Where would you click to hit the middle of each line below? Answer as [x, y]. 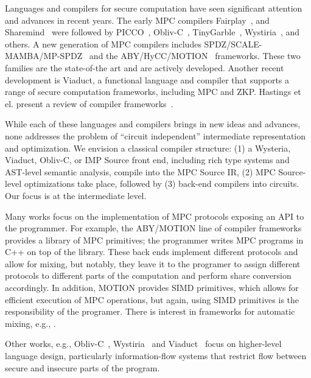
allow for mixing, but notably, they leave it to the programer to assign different [153, 263]
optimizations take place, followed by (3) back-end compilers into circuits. [162, 184]
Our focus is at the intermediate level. [76, 195]
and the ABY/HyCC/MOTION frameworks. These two [195, 56]
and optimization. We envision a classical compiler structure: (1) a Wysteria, [148, 148]
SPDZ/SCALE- [233, 44]
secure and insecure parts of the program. [82, 367]
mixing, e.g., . [30, 323]
